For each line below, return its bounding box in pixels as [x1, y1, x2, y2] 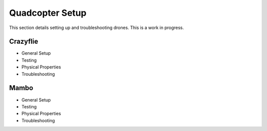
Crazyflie [9, 37, 39, 46]
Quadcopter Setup [9, 7, 87, 18]
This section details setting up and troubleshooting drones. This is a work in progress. [9, 25, 184, 31]
